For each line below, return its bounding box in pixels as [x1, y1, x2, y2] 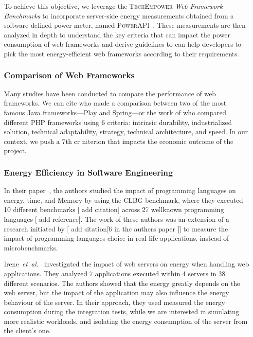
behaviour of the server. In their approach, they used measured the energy [4, 297, 225, 307]
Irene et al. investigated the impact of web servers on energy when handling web [4, 259, 249, 269]
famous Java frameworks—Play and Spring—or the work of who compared [4, 107, 226, 117]
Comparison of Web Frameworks [4, 69, 135, 81]
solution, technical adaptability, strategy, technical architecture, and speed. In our [4, 126, 248, 137]
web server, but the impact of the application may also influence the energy [4, 287, 229, 298]
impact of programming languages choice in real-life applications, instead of [4, 233, 229, 243]
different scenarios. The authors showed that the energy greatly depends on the [4, 278, 240, 288]
